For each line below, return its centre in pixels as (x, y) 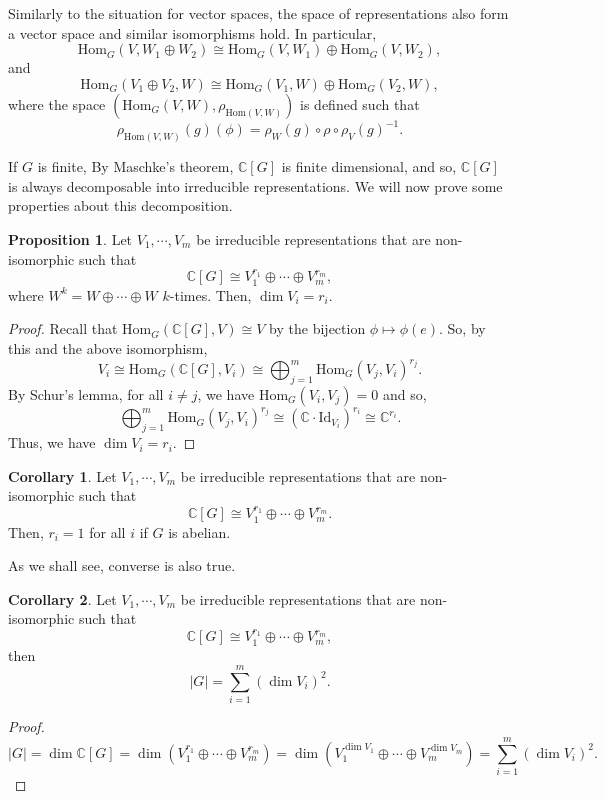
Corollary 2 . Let (62, 598)
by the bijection (317, 328)
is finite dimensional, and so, (369, 166)
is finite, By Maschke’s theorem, (135, 166)
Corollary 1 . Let (62, 475)
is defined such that (360, 103)
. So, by (462, 328)
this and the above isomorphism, (108, 347)
